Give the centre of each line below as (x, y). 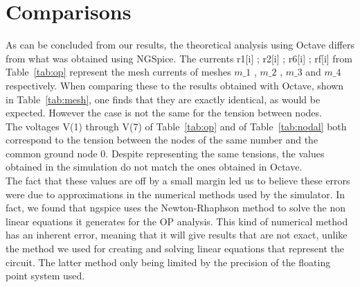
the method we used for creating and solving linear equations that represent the (175, 249)
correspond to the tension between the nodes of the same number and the (162, 140)
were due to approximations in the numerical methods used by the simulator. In (175, 194)
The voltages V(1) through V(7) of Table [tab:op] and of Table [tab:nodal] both (176, 126)
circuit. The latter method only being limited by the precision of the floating (168, 262)
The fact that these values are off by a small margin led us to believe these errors (178, 181)
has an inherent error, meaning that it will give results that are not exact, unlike (177, 235)
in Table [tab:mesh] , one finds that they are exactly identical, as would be (163, 99)
